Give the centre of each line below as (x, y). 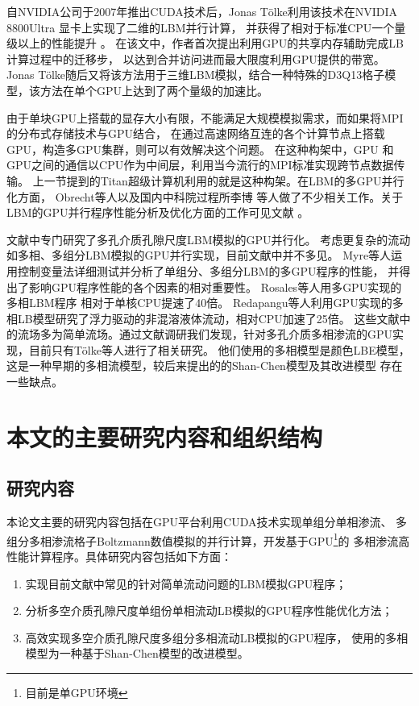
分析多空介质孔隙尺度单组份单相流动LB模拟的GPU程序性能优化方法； (209, 610)
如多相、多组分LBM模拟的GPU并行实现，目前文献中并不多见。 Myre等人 (199, 255)
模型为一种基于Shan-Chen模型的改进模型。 (137, 653)
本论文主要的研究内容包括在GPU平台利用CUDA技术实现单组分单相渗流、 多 (207, 522)
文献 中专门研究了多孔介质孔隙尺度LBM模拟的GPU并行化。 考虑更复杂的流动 (209, 239)
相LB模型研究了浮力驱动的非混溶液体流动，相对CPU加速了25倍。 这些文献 (203, 318)
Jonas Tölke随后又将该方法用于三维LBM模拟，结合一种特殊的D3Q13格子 (196, 75)
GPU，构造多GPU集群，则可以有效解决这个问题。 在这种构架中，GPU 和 (200, 149)
